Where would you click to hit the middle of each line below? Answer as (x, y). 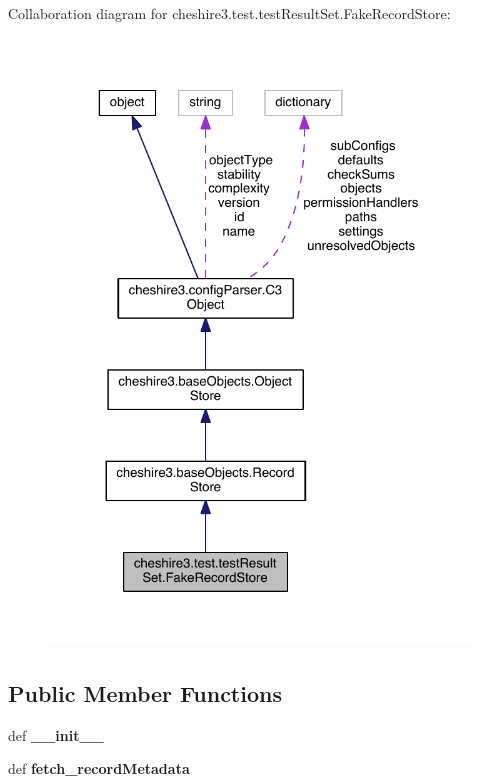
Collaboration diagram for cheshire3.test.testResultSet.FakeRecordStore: (229, 13)
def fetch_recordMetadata (99, 768)
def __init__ (56, 734)
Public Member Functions (145, 692)
